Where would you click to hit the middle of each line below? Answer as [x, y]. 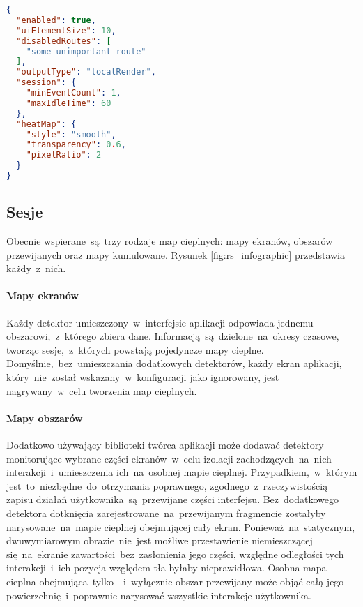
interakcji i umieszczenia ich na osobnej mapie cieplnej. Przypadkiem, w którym [182, 472]
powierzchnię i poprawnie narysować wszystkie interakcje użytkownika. [159, 595]
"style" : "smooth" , [71, 134]
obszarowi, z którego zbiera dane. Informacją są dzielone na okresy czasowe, [173, 336]
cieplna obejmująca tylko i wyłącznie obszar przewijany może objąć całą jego [175, 581]
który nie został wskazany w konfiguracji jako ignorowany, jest [143, 377]
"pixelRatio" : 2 [64, 155]
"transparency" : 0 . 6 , [76, 145]
